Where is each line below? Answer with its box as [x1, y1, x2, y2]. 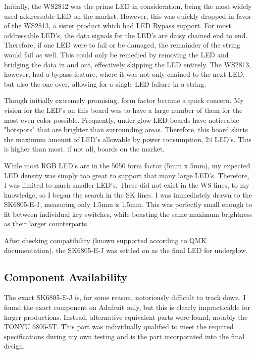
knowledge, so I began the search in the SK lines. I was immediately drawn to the [4, 189, 252, 200]
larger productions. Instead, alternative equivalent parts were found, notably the [4, 311, 248, 322]
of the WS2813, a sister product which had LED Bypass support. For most [4, 20, 231, 31]
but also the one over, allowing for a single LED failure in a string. [4, 78, 206, 89]
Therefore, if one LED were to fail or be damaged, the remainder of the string [4, 40, 241, 50]
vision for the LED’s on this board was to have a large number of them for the [4, 104, 243, 115]
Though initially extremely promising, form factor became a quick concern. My [4, 95, 244, 105]
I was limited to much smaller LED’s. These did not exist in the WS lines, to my [4, 180, 250, 190]
